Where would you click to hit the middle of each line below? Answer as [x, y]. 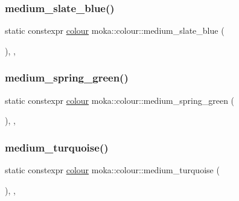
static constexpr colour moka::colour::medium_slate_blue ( [115, 30]
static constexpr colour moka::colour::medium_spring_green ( [120, 100]
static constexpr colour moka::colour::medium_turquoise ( [112, 170]
